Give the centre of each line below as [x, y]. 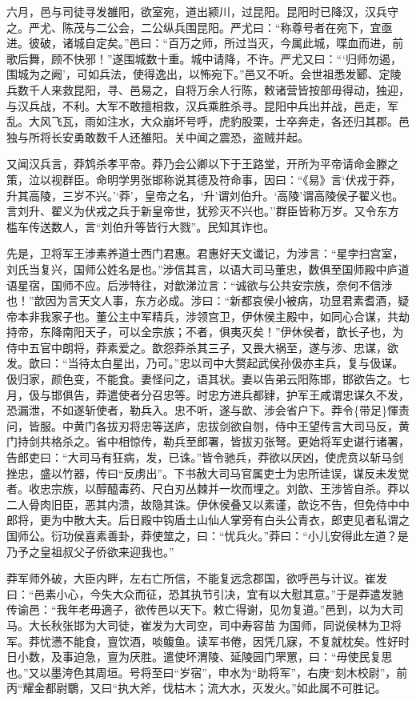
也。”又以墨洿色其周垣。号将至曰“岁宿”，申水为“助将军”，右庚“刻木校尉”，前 [207, 672]
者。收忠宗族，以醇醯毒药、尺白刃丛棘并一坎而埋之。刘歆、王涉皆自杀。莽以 [208, 489]
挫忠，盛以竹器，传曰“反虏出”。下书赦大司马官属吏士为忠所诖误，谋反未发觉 [208, 473]
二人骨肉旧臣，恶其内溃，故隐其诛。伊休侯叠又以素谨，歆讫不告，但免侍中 [202, 504]
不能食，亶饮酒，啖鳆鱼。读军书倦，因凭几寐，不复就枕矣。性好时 [236, 641]
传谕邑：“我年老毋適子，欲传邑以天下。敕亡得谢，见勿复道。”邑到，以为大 [200, 609]
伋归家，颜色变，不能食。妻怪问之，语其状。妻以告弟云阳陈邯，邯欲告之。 [202, 379]
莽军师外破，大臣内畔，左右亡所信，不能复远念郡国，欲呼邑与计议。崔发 [197, 578]
